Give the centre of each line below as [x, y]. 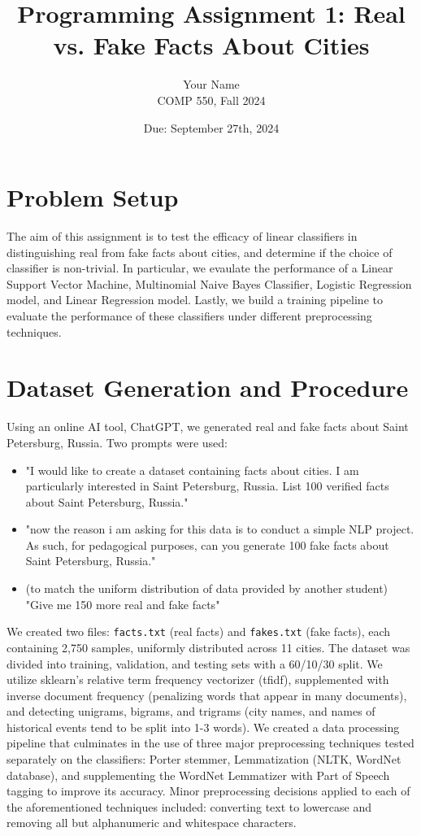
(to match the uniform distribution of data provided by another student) [207, 588]
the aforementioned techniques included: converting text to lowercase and [189, 806]
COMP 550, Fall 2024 [211, 100]
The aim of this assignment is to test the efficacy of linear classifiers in [182, 236]
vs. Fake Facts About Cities [211, 45]
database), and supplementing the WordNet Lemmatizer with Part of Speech [198, 775]
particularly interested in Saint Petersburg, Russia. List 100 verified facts [207, 486]
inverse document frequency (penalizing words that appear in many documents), [207, 695]
